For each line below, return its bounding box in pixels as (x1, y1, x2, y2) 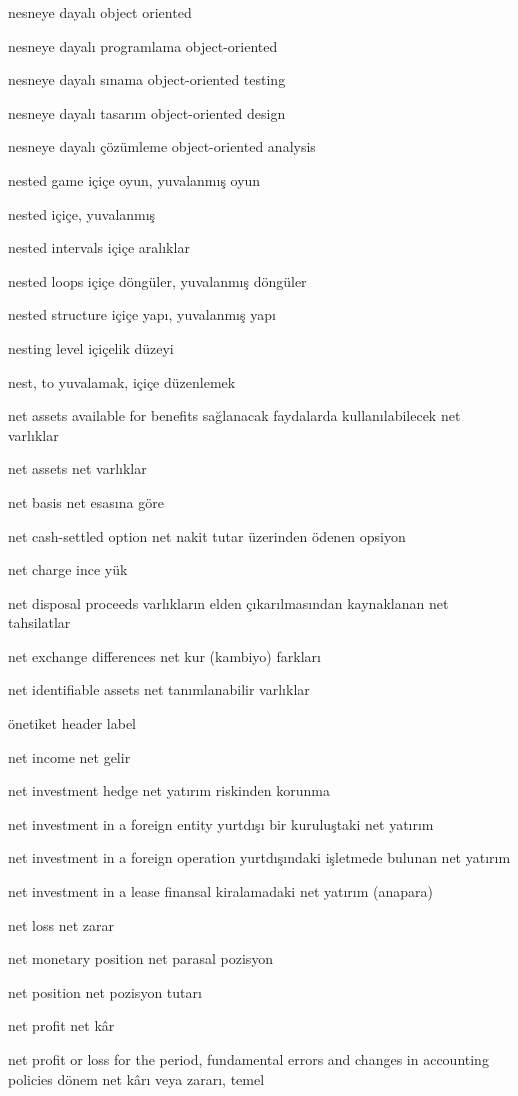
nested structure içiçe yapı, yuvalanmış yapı (8, 304, 276, 325)
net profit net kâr (8, 1015, 115, 1036)
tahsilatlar (8, 612, 71, 633)
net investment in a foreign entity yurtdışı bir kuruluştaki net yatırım (8, 813, 434, 834)
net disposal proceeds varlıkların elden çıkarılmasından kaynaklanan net (8, 592, 449, 613)
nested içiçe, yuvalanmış (8, 203, 156, 224)
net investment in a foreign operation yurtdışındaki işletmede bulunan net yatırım (8, 847, 511, 868)
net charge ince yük (8, 559, 128, 580)
